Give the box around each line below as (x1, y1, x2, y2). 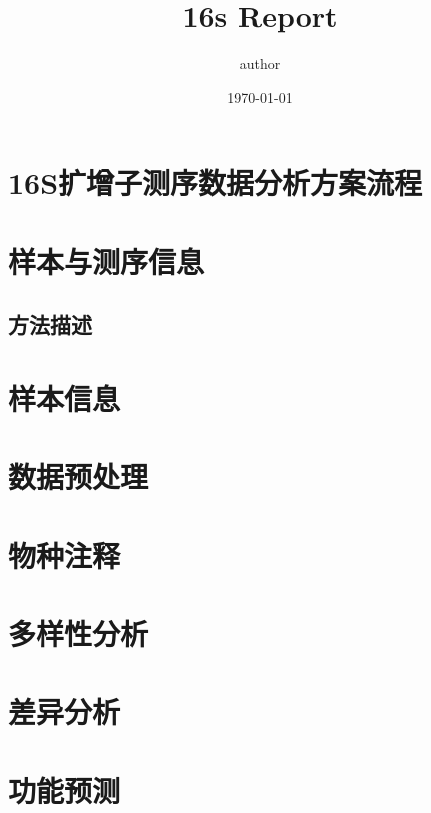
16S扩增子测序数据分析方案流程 (8, 162, 423, 203)
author (239, 53, 281, 74)
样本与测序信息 (8, 240, 205, 281)
